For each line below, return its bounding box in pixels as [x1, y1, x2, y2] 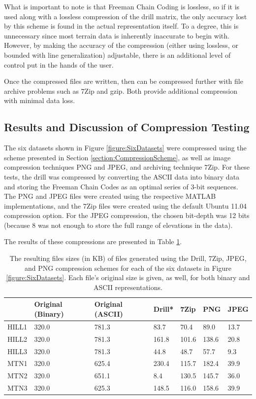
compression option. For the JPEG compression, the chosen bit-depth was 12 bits [4, 210, 250, 220]
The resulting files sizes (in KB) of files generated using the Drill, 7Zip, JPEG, [9, 253, 247, 263]
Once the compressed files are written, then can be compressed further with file [4, 76, 243, 86]
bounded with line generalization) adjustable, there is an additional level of [4, 49, 231, 60]
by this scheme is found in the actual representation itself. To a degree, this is [4, 21, 239, 31]
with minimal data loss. [4, 95, 75, 106]
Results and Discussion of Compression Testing [4, 119, 250, 135]
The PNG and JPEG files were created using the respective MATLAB [4, 191, 216, 201]
